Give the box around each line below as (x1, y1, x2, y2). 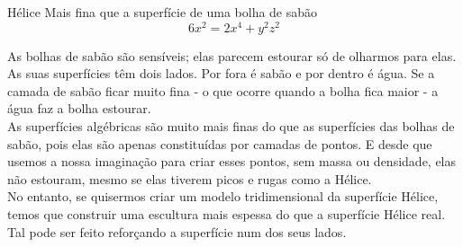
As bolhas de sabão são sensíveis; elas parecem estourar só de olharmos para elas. (7, 46, 457, 65)
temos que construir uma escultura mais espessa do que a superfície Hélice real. (7, 205, 446, 224)
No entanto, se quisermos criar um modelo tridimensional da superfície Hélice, (7, 187, 439, 206)
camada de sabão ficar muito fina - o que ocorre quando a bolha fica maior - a (7, 81, 439, 100)
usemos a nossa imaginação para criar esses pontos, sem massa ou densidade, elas (7, 152, 457, 171)
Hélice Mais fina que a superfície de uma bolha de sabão (7, 3, 318, 21)
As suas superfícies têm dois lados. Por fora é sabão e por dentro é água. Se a (7, 64, 435, 83)
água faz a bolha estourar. (7, 99, 151, 118)
